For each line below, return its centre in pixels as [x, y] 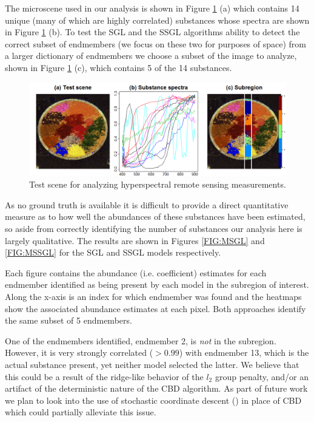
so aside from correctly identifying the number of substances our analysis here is [154, 228]
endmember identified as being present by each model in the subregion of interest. [157, 284]
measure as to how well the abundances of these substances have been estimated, [155, 216]
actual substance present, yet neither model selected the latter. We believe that [152, 364]
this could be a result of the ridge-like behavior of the [104, 376]
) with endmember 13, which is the [244, 352]
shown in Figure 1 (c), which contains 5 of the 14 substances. [119, 67]
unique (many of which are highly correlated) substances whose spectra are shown [157, 20]
